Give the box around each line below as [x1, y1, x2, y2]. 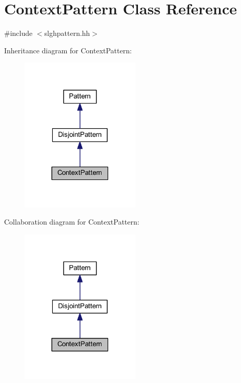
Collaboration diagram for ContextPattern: [4, 216, 139, 227]
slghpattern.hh [44, 28, 90, 38]
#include [4, 28, 33, 38]
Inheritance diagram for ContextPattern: [4, 45, 132, 55]
